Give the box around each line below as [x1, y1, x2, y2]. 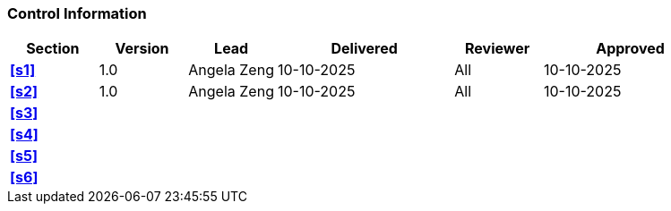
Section [26, 39, 80, 58]
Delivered [331, 39, 398, 58]
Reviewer [464, 39, 530, 58]
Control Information [7, 4, 147, 22]
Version [115, 39, 169, 58]
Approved [596, 39, 665, 58]
